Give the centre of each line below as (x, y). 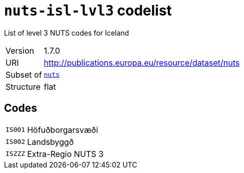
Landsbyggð (50, 142)
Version (20, 50)
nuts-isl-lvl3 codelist (88, 11)
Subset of (24, 74)
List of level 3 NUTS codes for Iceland (67, 33)
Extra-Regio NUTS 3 (65, 154)
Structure (23, 86)
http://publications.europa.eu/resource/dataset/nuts (142, 62)
